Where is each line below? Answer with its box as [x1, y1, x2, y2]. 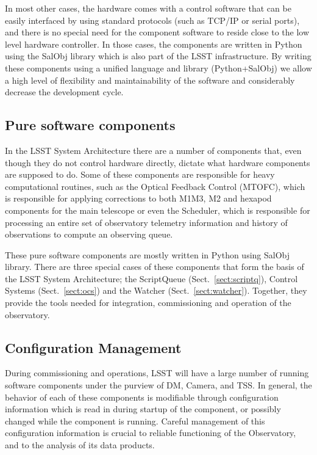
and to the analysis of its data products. [5, 439, 155, 451]
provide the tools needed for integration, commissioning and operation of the [5, 296, 291, 309]
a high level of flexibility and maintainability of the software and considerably [5, 73, 295, 86]
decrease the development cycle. [5, 86, 124, 98]
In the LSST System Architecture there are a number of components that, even [5, 144, 302, 156]
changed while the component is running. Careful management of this [5, 414, 265, 427]
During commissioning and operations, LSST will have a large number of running [5, 366, 309, 379]
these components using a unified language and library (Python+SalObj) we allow [5, 61, 312, 74]
